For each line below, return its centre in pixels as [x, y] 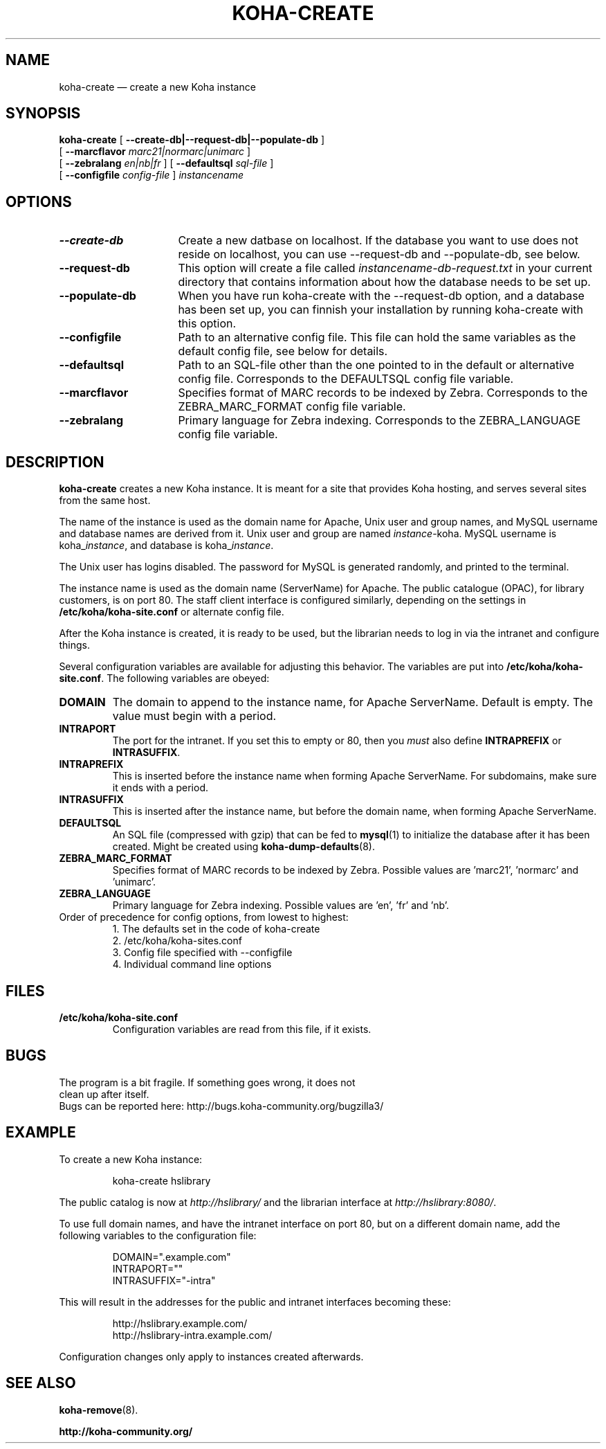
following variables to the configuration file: [158, 1235]
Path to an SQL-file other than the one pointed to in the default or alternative [376, 365]
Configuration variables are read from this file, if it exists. [242, 1029]
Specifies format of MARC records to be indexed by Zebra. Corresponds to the [383, 393]
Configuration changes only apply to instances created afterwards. [211, 1356]
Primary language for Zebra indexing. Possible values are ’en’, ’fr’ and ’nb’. [281, 906]
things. [74, 645]
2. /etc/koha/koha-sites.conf [177, 941]
